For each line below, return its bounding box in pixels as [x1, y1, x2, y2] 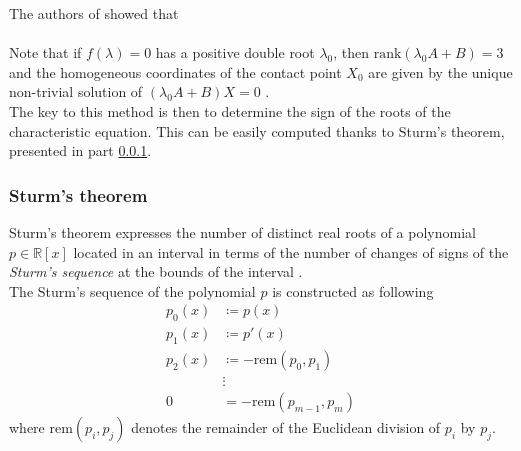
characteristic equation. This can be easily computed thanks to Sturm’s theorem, [9, 120, 505, 141]
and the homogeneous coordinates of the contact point [9, 61, 342, 82]
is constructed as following [272, 280, 434, 301]
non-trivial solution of [9, 81, 143, 102]
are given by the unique [368, 61, 513, 82]
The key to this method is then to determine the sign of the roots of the [9, 100, 451, 121]
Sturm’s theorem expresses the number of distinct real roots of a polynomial [9, 221, 476, 242]
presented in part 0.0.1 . [9, 140, 152, 161]
